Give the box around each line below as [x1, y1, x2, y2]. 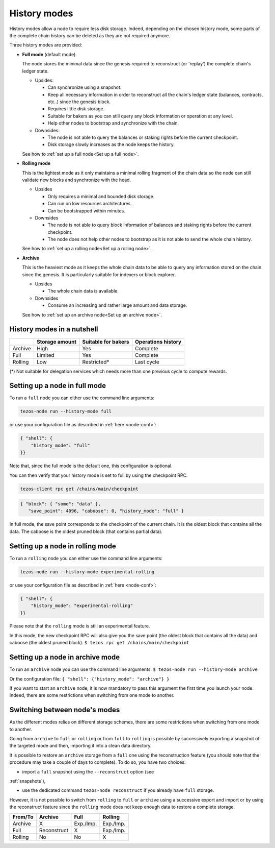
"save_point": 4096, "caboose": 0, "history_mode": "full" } [28, 508, 184, 514]
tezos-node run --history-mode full [20, 408, 112, 415]
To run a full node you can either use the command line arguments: [9, 395, 155, 401]
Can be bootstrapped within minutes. [47, 207, 126, 214]
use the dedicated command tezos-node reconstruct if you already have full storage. [22, 787, 214, 793]
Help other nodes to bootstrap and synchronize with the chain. [47, 120, 179, 126]
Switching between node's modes [9, 706, 120, 714]
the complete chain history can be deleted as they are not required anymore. [9, 32, 171, 38]
